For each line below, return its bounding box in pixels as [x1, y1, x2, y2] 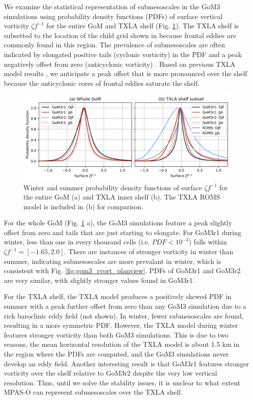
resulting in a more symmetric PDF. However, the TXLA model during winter [4, 320, 238, 330]
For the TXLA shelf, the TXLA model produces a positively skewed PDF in [4, 291, 232, 301]
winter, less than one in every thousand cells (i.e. [4, 237, 150, 247]
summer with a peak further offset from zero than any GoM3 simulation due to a [4, 301, 247, 311]
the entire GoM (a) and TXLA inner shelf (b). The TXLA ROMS [23, 192, 220, 202]
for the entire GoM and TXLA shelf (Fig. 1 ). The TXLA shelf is [46, 20, 239, 31]
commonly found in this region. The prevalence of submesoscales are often [4, 40, 225, 50]
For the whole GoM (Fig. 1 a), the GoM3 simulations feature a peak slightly [4, 218, 232, 228]
